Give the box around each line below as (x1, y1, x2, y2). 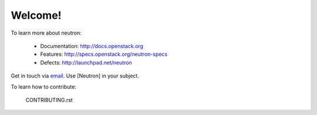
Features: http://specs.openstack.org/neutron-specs (40, 50, 168, 58)
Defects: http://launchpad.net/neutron (40, 59, 132, 66)
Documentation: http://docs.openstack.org (40, 42, 144, 49)
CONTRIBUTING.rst (25, 96, 73, 103)
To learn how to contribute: (11, 83, 76, 90)
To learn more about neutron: (11, 29, 82, 36)
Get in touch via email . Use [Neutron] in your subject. (11, 72, 139, 79)
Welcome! (11, 9, 62, 22)
